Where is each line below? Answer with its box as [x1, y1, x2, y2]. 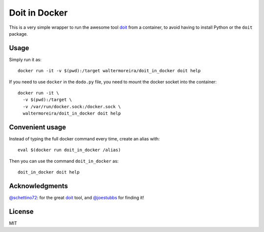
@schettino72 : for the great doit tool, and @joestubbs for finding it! [9, 195, 144, 201]
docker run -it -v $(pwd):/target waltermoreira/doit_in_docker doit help [18, 68, 201, 74]
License [9, 207, 34, 215]
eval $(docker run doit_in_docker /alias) [18, 147, 121, 153]
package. [9, 31, 28, 37]
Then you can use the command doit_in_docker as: [9, 158, 119, 164]
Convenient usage [9, 123, 66, 131]
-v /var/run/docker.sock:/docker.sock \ [22, 104, 121, 109]
